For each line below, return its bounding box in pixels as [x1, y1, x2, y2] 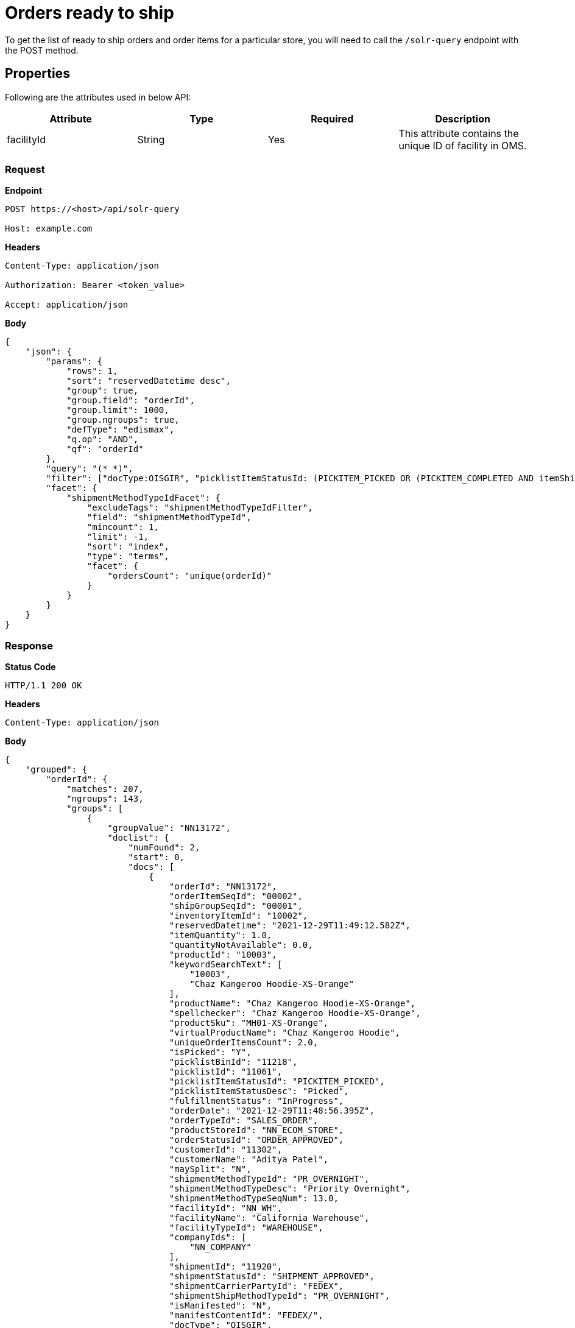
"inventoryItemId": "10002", [169, 911, 308, 921]
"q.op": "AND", [66, 434, 139, 445]
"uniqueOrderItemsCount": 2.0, [169, 1037, 319, 1048]
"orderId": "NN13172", [169, 881, 277, 892]
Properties [5, 66, 70, 82]
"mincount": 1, [86, 522, 159, 532]
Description [435, 112, 490, 125]
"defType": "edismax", [66, 425, 175, 435]
